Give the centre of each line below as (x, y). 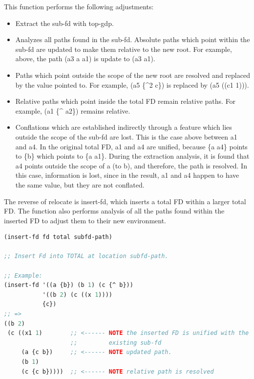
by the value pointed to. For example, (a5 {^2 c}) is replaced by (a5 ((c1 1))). (132, 84)
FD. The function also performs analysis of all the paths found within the (114, 211)
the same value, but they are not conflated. (80, 184)
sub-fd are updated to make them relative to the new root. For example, (124, 49)
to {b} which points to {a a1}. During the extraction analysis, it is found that (132, 156)
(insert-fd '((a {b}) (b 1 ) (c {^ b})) (69, 285)
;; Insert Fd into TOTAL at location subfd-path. (86, 256)
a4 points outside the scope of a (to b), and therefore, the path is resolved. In (131, 165)
